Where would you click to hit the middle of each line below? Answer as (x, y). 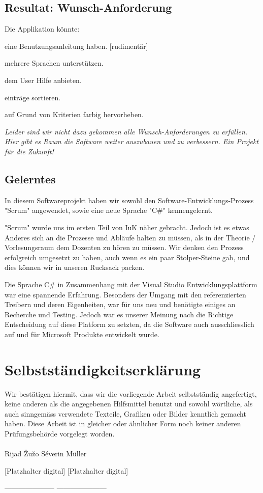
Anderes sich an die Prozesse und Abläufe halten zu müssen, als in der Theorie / (130, 237)
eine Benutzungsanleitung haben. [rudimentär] (76, 46)
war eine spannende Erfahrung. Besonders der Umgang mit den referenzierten (125, 294)
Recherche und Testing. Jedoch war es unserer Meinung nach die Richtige (119, 314)
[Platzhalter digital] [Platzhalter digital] (67, 470)
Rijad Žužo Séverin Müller (46, 454)
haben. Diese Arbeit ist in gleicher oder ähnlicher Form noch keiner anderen (123, 423)
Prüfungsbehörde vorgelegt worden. (60, 433)
